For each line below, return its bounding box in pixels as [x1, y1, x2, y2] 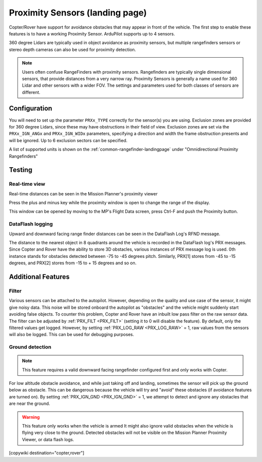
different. [22, 89, 41, 95]
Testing [9, 166, 33, 174]
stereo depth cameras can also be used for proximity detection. [9, 47, 136, 52]
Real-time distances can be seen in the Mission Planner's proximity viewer [9, 191, 158, 196]
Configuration [9, 104, 52, 112]
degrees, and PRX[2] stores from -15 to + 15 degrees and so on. [9, 260, 137, 266]
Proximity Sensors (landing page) [9, 7, 147, 18]
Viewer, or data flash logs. [22, 436, 75, 442]
